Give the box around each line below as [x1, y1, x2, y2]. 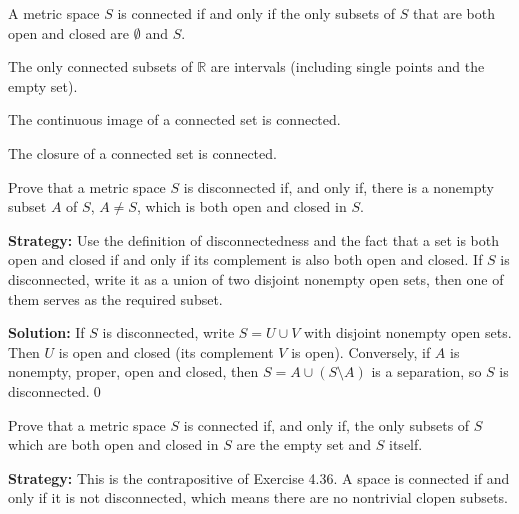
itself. [389, 434, 423, 455]
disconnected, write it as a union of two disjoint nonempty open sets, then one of [8, 268, 504, 289]
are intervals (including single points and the [210, 56, 485, 77]
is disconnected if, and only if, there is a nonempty [183, 176, 494, 197]
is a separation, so [371, 361, 482, 382]
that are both [412, 3, 496, 23]
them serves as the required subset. [8, 288, 223, 309]
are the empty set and [236, 434, 372, 455]
